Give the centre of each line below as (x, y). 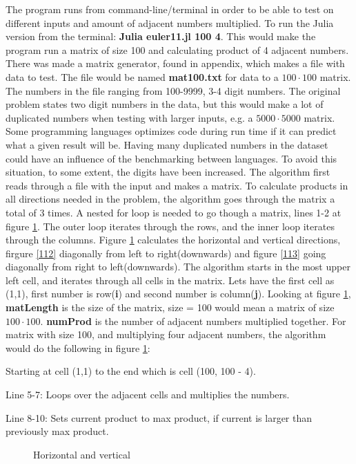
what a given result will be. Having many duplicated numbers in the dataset (167, 144)
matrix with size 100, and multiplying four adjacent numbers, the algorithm (166, 334)
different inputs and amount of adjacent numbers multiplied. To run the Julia (170, 22)
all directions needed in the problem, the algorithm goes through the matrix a (170, 199)
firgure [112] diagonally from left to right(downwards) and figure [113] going (166, 253)
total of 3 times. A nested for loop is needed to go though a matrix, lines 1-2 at (174, 212)
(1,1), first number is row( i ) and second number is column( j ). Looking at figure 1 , (178, 294)
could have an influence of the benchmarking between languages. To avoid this (171, 158)
